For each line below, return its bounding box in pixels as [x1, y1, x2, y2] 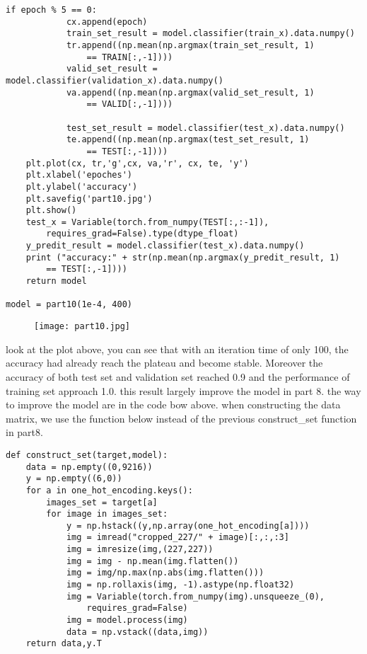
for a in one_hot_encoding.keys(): [25, 485, 193, 495]
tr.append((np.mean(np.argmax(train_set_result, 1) [66, 40, 315, 50]
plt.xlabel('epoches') [25, 170, 132, 180]
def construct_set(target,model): [6, 449, 168, 460]
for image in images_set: [46, 509, 168, 520]
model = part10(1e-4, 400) [6, 299, 132, 310]
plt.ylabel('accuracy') [25, 181, 138, 192]
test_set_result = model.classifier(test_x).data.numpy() [66, 122, 345, 133]
